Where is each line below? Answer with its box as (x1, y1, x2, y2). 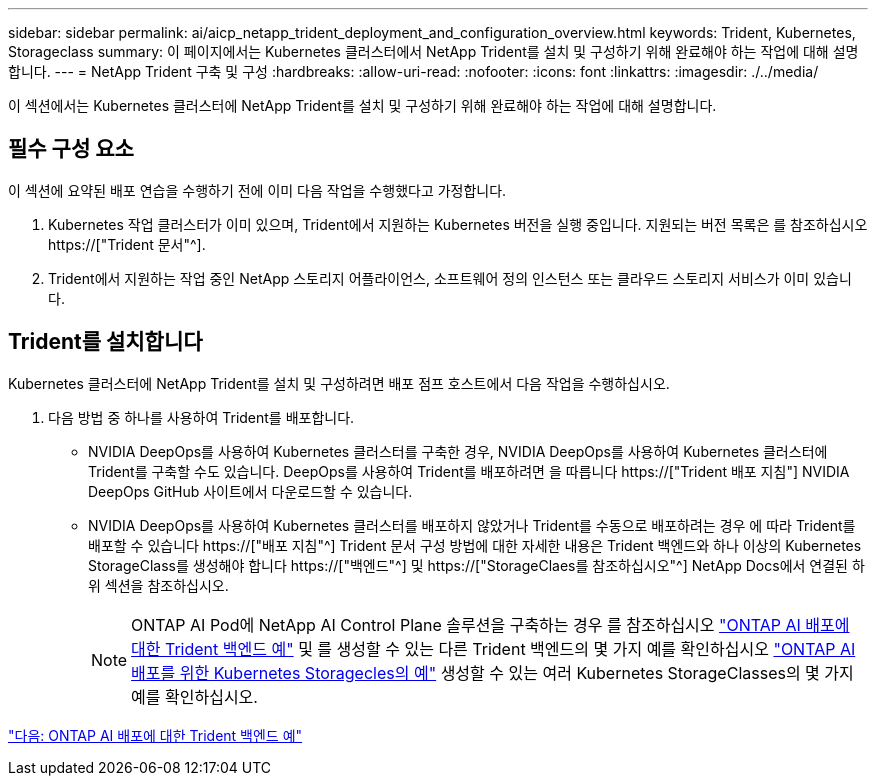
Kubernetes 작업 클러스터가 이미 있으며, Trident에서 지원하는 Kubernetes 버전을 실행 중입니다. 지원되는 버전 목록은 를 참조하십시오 (48, 215, 868, 233)
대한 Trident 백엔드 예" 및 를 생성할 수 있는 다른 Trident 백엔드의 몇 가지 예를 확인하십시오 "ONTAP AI (131, 638, 856, 659)
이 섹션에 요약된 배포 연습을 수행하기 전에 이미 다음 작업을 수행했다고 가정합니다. (8, 181, 507, 199)
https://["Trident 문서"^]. (48, 235, 206, 253)
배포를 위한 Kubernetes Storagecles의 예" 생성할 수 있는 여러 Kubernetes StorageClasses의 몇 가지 (131, 662, 854, 683)
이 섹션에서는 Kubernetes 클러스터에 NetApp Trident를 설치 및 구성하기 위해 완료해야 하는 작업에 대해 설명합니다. (8, 97, 717, 114)
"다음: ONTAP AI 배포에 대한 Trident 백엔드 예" (8, 726, 303, 744)
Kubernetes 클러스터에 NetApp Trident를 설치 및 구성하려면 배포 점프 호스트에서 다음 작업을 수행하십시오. (8, 374, 670, 392)
